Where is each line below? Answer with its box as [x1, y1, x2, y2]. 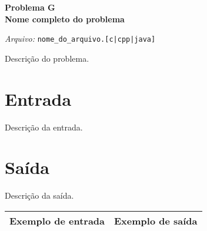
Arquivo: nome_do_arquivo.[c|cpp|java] [5, 32, 156, 45]
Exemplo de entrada [9, 213, 105, 227]
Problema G [5, 1, 55, 13]
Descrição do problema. [5, 52, 89, 64]
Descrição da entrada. [5, 120, 83, 133]
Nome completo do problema [5, 12, 125, 25]
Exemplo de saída [114, 213, 198, 227]
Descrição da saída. [5, 189, 74, 202]
